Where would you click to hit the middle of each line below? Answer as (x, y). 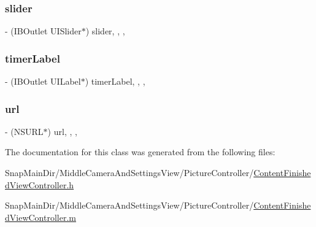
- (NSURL (24, 131)
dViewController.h (40, 184)
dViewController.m (40, 217)
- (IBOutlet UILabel (43, 81)
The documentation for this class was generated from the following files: (140, 152)
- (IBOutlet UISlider (43, 31)
